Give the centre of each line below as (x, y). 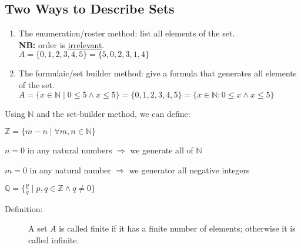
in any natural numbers (70, 150)
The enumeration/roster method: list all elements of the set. (127, 33)
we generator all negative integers (189, 170)
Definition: (24, 208)
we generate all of (162, 150)
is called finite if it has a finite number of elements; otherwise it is (177, 228)
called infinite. (54, 239)
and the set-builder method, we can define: (113, 113)
